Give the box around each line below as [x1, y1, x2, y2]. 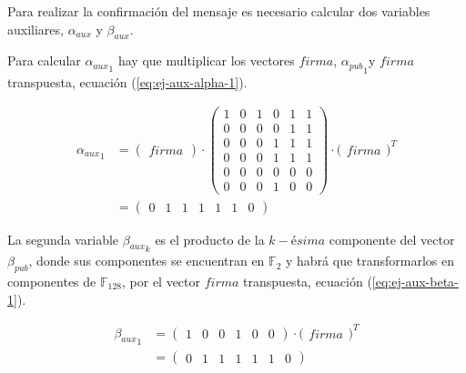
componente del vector [329, 229, 455, 248]
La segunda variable [7, 229, 119, 248]
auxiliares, [7, 19, 64, 38]
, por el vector [122, 271, 201, 290]
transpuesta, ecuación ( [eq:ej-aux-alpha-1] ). [7, 72, 248, 91]
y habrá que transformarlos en [285, 251, 455, 270]
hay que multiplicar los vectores [117, 51, 295, 70]
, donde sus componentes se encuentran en [28, 251, 265, 270]
